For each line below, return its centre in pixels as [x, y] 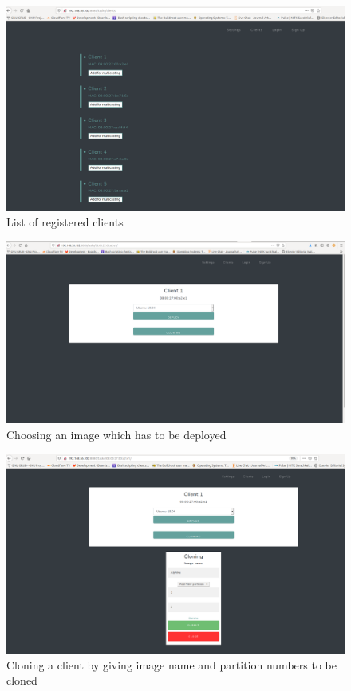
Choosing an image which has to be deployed [116, 435]
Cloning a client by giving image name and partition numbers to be [172, 664]
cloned [22, 680]
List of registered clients [65, 222]
